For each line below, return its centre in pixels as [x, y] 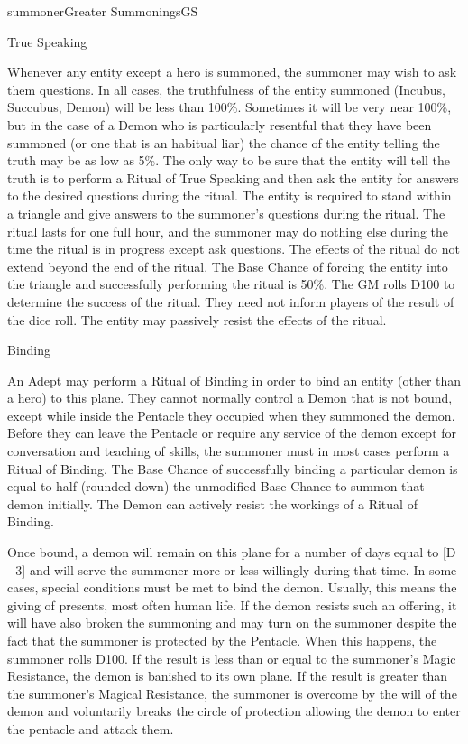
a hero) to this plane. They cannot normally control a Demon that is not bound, [230, 398]
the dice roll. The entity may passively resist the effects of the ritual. [197, 319]
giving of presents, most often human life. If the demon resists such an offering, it [232, 604]
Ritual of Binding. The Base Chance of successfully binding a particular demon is [233, 468]
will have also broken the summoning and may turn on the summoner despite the [232, 623]
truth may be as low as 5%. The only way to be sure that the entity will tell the [229, 160]
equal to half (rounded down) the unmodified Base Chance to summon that [216, 486]
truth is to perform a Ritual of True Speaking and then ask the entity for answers [233, 177]
